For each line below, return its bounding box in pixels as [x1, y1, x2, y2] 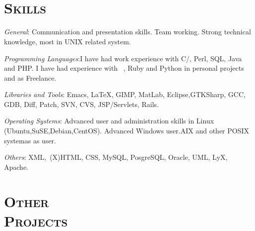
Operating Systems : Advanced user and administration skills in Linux [4, 115, 214, 126]
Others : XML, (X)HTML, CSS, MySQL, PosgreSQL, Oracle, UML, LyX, [4, 152, 228, 162]
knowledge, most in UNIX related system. [4, 36, 131, 46]
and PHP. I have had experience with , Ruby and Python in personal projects [4, 63, 244, 73]
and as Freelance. [4, 72, 57, 83]
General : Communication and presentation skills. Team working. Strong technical [4, 26, 251, 37]
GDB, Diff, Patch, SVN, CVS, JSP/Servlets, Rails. [4, 99, 159, 109]
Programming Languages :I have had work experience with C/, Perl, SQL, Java [4, 53, 242, 63]
